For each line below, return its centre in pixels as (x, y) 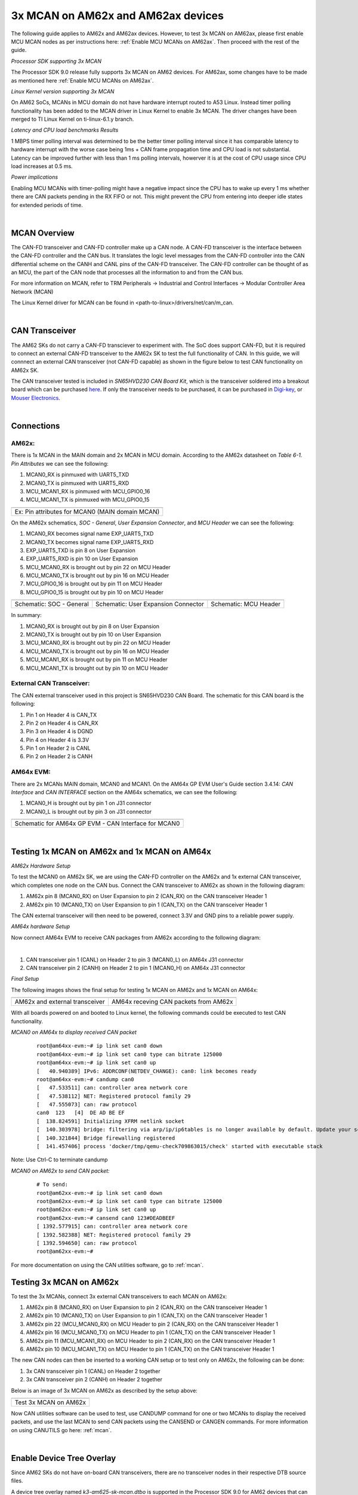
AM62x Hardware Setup (41, 866)
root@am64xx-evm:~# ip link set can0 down (100, 1046)
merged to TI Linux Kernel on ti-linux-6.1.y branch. (72, 119)
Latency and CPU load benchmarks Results (65, 130)
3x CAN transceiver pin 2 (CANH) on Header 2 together (94, 1380)
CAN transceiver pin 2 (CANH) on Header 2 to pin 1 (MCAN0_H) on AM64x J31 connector (136, 968)
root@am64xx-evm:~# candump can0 (85, 1079)
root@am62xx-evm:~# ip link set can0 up (96, 1210)
